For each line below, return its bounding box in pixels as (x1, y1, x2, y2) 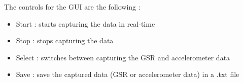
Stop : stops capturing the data (16, 35, 114, 46)
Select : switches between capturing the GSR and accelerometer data (16, 52, 230, 62)
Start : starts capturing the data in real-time (16, 18, 155, 29)
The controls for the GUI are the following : (4, 2, 141, 12)
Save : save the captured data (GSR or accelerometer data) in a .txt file (16, 69, 239, 79)
